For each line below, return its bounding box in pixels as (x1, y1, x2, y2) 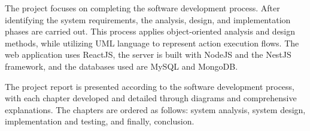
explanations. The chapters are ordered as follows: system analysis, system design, (5, 103, 306, 116)
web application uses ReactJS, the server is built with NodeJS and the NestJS (5, 48, 291, 61)
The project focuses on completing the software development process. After (5, 2, 280, 14)
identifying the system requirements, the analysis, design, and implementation (5, 13, 291, 26)
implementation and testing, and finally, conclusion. (5, 115, 194, 127)
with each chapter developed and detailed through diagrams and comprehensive (5, 92, 297, 104)
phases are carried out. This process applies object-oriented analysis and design (5, 25, 296, 38)
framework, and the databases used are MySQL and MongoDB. (5, 60, 238, 72)
